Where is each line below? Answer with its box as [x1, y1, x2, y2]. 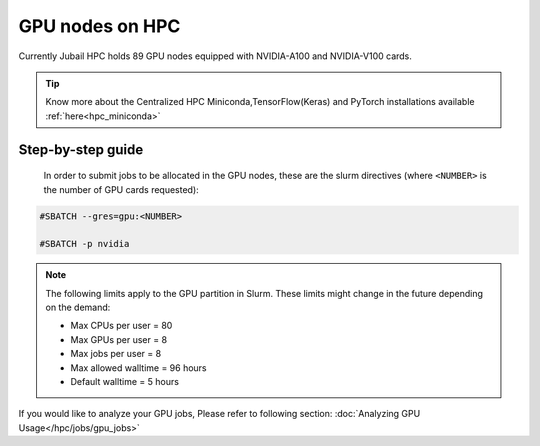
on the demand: [45, 301, 111, 314]
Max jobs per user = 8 [70, 348, 162, 360]
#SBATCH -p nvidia [39, 238, 130, 250]
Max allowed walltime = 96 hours [70, 361, 207, 374]
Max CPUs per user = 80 [70, 320, 173, 332]
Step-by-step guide [18, 141, 144, 158]
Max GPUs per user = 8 [70, 333, 168, 345]
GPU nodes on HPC [18, 15, 181, 37]
